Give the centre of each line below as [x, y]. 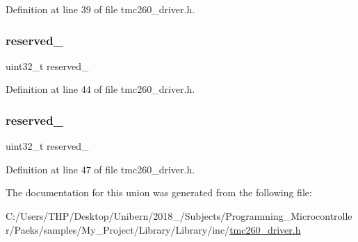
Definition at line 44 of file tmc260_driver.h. [100, 89]
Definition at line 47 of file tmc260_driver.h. [100, 169]
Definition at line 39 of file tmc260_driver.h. [100, 9]
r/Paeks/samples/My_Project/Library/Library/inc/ [118, 229]
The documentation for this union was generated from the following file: [159, 192]
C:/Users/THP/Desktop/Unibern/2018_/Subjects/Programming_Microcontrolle [179, 216]
